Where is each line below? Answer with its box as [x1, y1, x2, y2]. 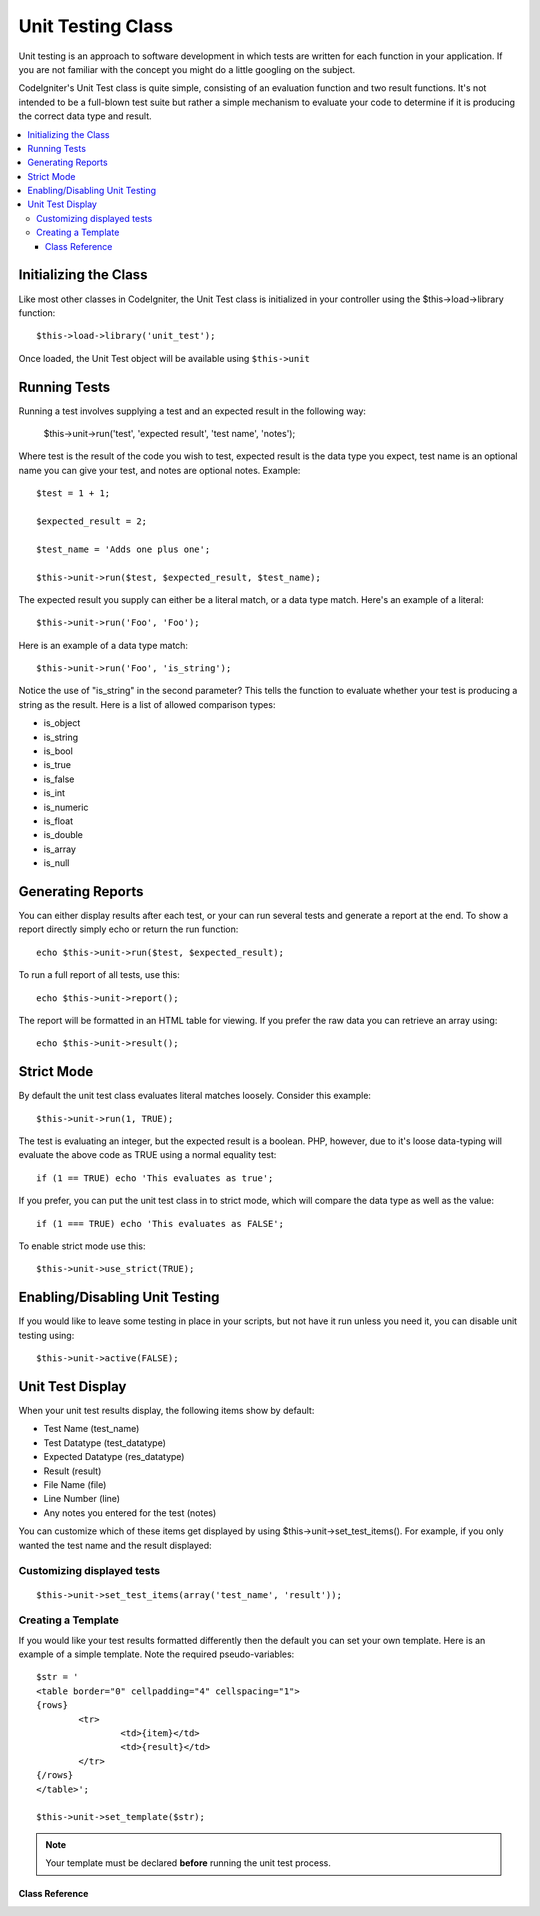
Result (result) [43, 1465, 102, 1477]
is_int [43, 787, 65, 799]
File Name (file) [43, 1478, 107, 1490]
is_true [43, 759, 72, 771]
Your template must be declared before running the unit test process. [45, 1857, 332, 1869]
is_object [43, 717, 81, 729]
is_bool [43, 745, 74, 757]
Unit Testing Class [18, 15, 174, 37]
